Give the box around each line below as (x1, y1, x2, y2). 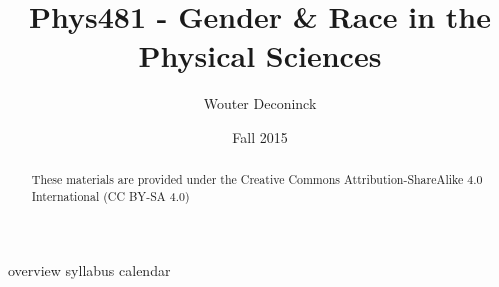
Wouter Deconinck (203, 93, 317, 114)
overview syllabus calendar (8, 259, 171, 280)
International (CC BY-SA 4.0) (31, 187, 190, 204)
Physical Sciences (138, 35, 382, 76)
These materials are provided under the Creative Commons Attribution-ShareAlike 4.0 (31, 171, 483, 188)
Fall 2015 (232, 126, 288, 147)
